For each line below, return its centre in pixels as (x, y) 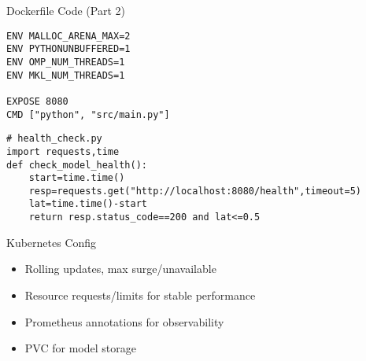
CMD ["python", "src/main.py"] (88, 114)
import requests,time (63, 151)
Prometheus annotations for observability (124, 321)
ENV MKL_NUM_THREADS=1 (66, 75)
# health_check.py (54, 139)
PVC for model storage (80, 348)
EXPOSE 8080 (37, 101)
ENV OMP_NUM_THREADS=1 (66, 62)
